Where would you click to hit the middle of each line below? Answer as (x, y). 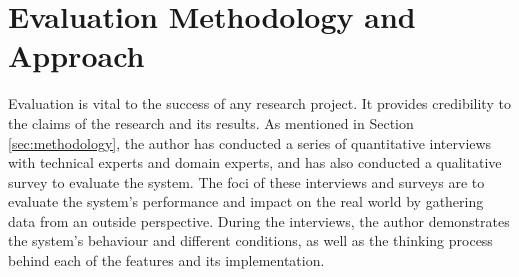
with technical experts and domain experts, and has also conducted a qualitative (255, 162)
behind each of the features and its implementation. (166, 260)
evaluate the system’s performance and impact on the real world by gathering (246, 201)
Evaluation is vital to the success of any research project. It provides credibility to (259, 103)
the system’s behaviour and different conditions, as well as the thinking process (250, 240)
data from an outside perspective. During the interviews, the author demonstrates (259, 220)
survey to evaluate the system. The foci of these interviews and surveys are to (246, 181)
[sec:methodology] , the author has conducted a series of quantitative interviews (250, 142)
